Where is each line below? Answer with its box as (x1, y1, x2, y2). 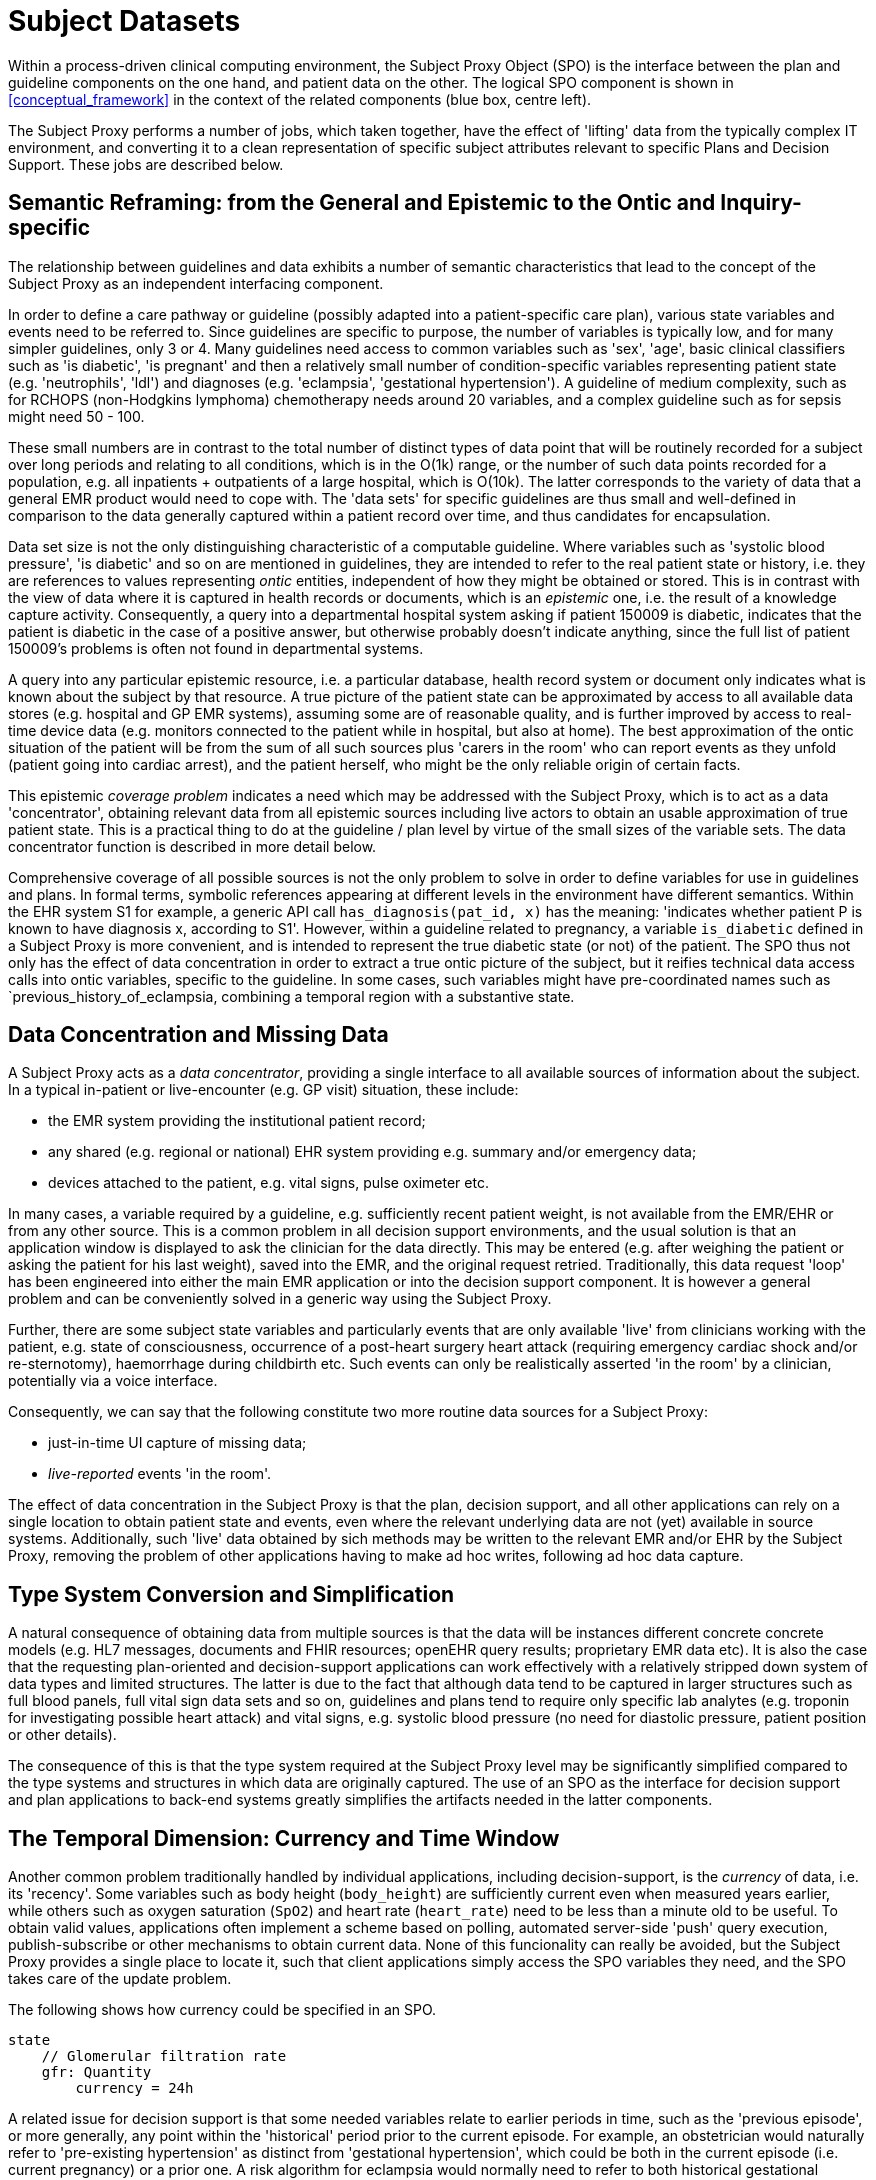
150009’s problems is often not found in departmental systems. (8, 639, 424, 657)
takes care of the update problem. (8, 1970, 232, 1988)
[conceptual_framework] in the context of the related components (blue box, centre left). (8, 90, 592, 108)
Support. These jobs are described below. (8, 155, 284, 173)
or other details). (8, 1726, 117, 1744)
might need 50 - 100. (8, 407, 145, 425)
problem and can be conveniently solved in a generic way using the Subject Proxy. (8, 1290, 552, 1308)
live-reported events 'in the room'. (48, 1465, 272, 1483)
